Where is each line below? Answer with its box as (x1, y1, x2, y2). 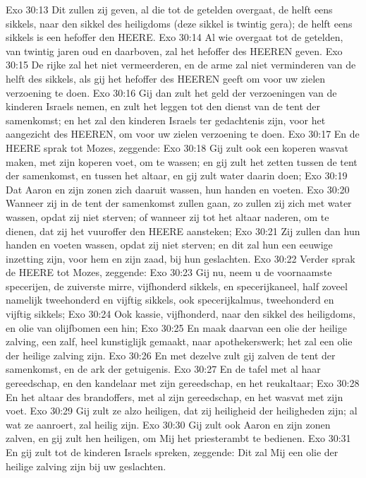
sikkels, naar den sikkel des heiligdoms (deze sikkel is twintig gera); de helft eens (6, 16, 353, 30)
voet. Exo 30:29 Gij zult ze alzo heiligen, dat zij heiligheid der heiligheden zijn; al (6, 403, 358, 418)
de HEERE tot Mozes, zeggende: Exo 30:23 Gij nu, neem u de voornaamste (6, 265, 332, 280)
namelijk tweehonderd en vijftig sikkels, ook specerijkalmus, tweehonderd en (6, 292, 334, 307)
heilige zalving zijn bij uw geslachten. (6, 458, 166, 473)
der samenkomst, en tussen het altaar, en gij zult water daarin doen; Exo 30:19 (6, 168, 348, 183)
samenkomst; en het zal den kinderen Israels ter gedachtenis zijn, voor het (6, 112, 326, 127)
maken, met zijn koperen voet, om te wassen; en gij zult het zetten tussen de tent (6, 154, 358, 169)
